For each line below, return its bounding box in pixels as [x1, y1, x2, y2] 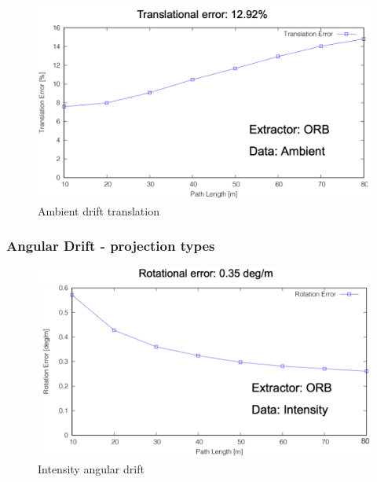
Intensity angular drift [38, 460, 145, 476]
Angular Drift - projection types [6, 236, 215, 256]
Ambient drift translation [38, 202, 159, 219]
